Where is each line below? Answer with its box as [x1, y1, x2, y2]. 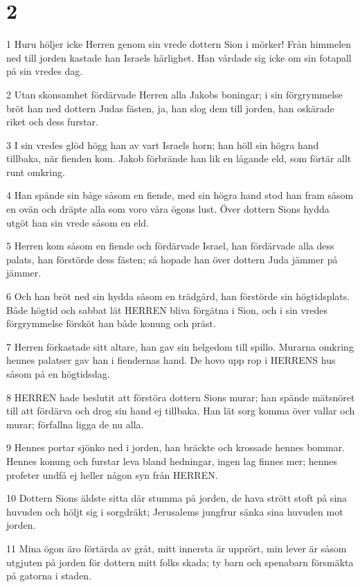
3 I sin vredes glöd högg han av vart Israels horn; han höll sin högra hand [6, 137, 319, 152]
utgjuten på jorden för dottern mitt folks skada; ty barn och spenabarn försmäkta [6, 554, 354, 569]
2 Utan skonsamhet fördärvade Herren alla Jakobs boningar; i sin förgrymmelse [6, 87, 343, 101]
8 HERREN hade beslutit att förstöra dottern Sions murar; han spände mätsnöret [6, 389, 355, 404]
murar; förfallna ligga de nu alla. [6, 417, 144, 431]
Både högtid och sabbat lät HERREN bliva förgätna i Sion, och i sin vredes [6, 302, 328, 317]
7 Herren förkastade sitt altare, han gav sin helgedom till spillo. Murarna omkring [6, 339, 354, 353]
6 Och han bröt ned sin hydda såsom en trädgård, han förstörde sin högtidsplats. [6, 289, 350, 304]
